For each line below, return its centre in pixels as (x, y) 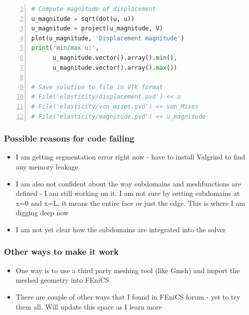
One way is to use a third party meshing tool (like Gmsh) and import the (128, 270)
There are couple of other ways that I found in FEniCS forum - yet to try (128, 296)
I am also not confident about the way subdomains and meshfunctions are (128, 183)
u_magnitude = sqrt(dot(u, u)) (83, 19)
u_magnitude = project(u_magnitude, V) (97, 29)
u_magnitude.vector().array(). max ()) (115, 68)
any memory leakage (47, 166)
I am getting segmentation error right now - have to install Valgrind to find (130, 157)
